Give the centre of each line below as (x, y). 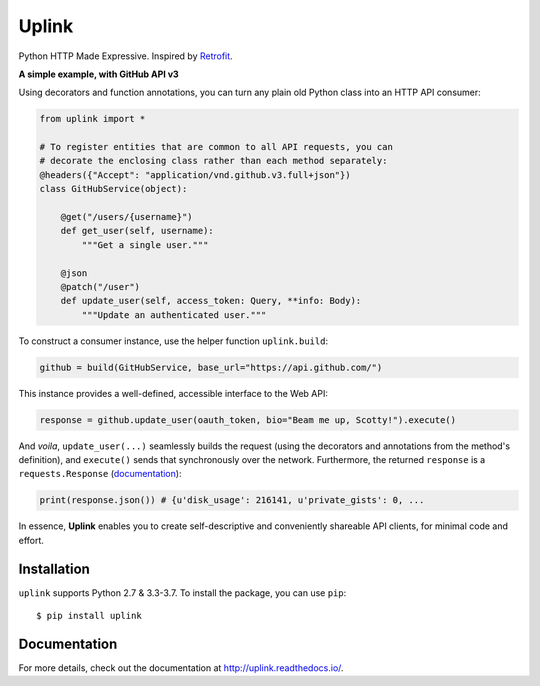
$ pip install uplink (89, 616)
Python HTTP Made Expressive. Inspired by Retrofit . (126, 56)
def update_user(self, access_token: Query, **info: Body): (211, 301)
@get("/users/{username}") (127, 217)
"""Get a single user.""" (145, 244)
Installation (54, 568)
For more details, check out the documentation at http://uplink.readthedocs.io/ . (181, 668)
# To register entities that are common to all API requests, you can (216, 147)
